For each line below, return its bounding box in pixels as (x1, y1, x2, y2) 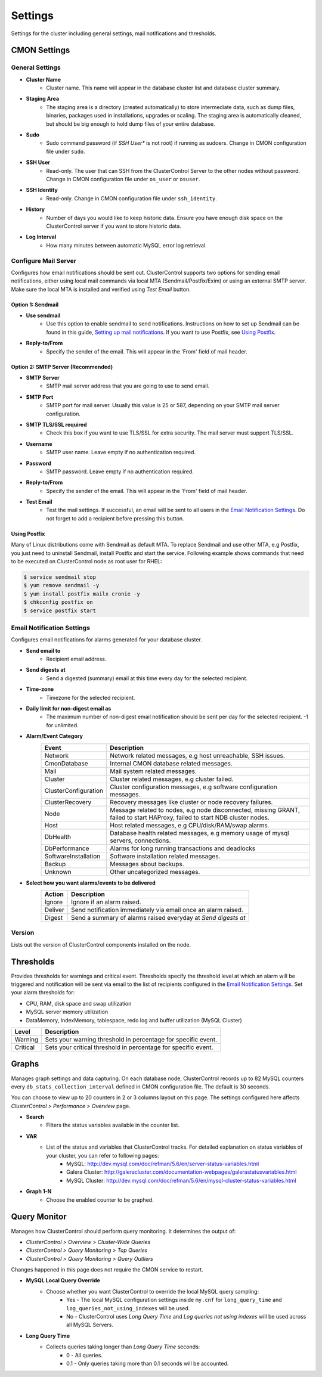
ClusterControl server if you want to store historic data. (46, 222, 181, 229)
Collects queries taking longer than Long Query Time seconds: (46, 1343, 200, 1350)
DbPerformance (44, 844, 89, 852)
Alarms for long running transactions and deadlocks (110, 844, 256, 852)
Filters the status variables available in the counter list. (46, 1121, 180, 1129)
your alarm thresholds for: (11, 989, 75, 996)
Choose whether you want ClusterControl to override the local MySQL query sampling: (46, 1288, 259, 1295)
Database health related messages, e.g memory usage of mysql (110, 829, 289, 837)
